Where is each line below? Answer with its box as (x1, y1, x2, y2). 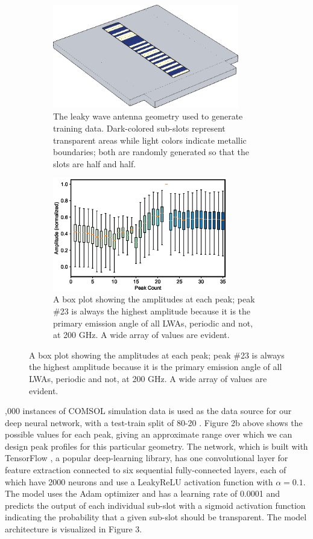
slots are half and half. (53, 157, 136, 170)
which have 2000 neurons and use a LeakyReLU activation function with (5, 475, 273, 488)
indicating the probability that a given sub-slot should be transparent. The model (5, 511, 307, 523)
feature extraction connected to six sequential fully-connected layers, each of (5, 464, 286, 476)
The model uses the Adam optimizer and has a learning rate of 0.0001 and (5, 487, 280, 500)
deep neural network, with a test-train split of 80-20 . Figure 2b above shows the (5, 416, 303, 429)
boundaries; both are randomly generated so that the (53, 145, 250, 158)
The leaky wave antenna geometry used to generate (53, 110, 243, 123)
